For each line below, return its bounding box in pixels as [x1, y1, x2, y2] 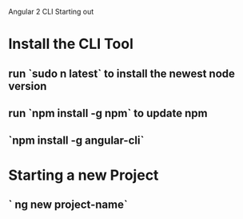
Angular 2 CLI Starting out [8, 7, 94, 16]
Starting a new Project [8, 166, 159, 184]
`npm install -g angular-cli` [8, 134, 145, 148]
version [8, 79, 47, 93]
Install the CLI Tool [8, 35, 133, 53]
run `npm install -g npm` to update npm [8, 106, 208, 120]
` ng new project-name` [8, 197, 128, 211]
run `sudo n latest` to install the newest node [8, 67, 236, 80]
